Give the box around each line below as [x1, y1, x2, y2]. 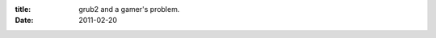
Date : [15, 16, 34, 25]
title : [15, 5, 31, 13]
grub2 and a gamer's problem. [78, 5, 180, 13]
